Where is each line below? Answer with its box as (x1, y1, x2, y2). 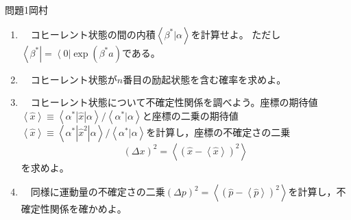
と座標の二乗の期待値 (142, 108, 239, 122)
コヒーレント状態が (30, 72, 117, 86)
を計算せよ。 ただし (191, 27, 281, 41)
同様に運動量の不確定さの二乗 (30, 184, 165, 199)
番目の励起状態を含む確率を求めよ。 (123, 72, 287, 86)
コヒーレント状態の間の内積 (30, 27, 156, 41)
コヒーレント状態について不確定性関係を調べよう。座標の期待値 (30, 95, 318, 109)
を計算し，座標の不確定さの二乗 (146, 124, 291, 139)
